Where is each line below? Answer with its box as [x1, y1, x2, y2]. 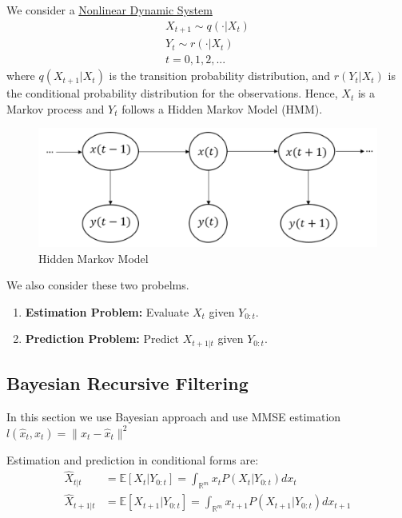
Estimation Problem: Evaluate [25, 303, 189, 320]
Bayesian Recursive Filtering [6, 371, 249, 396]
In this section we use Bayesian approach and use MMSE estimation [6, 408, 341, 424]
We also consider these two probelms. [6, 277, 189, 293]
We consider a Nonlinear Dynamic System [6, 2, 213, 18]
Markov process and [6, 100, 105, 117]
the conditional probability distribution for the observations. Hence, [6, 85, 338, 102]
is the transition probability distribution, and [109, 67, 331, 84]
